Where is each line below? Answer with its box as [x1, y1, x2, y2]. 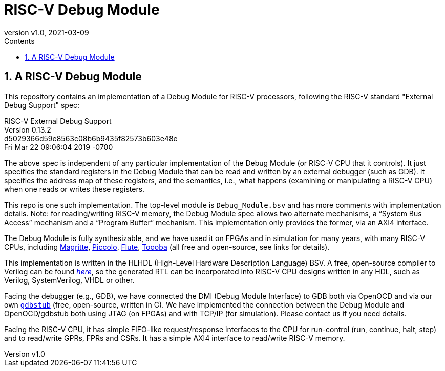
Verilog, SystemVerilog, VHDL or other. [4, 275, 135, 285]
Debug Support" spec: [4, 100, 80, 110]
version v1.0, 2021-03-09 [4, 28, 89, 37]
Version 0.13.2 [4, 125, 51, 134]
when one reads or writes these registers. [4, 184, 145, 193]
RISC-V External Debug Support [4, 116, 112, 125]
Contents [4, 36, 35, 46]
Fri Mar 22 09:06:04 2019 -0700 [4, 142, 113, 151]
